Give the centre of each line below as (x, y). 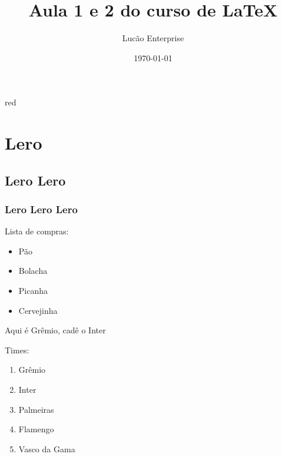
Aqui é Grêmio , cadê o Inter (55, 330)
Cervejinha (38, 310)
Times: (17, 350)
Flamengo (36, 429)
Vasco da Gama (47, 448)
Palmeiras (36, 409)
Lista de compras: (37, 231)
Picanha (33, 291)
